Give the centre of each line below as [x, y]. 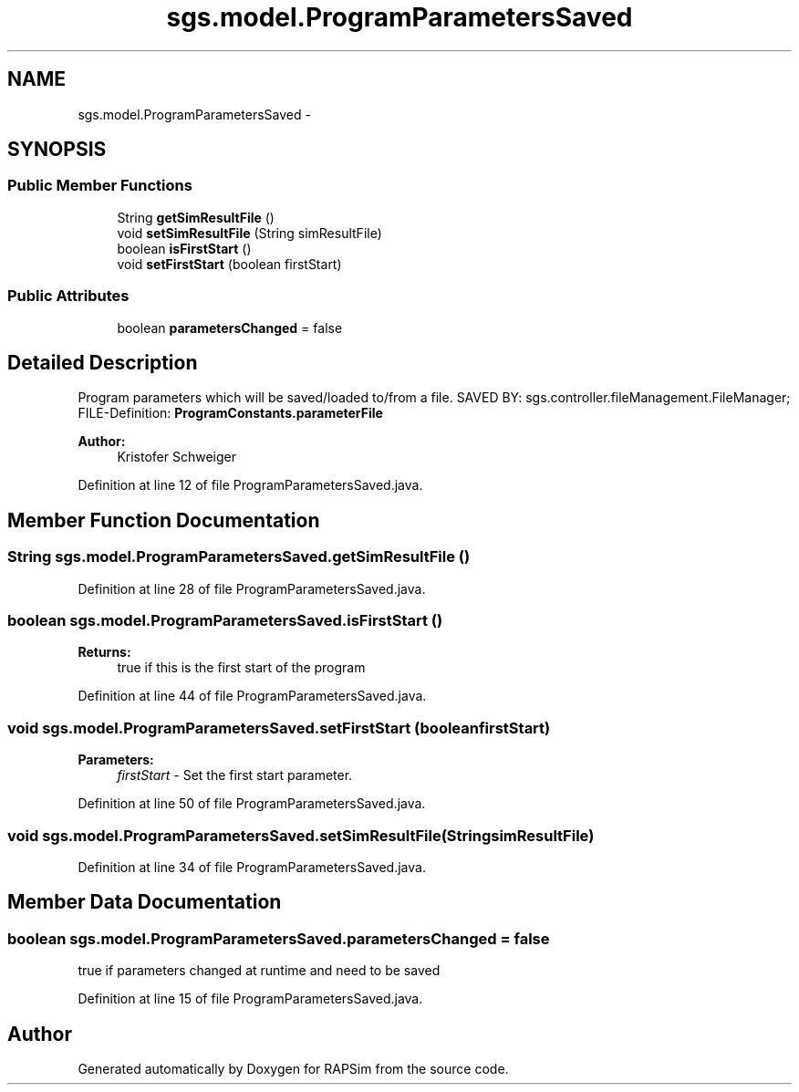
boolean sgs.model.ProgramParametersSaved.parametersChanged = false [279, 938]
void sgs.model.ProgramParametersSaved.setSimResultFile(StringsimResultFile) [301, 835]
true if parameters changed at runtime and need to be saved [259, 971]
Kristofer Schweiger [176, 457]
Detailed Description [103, 362]
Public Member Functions [100, 186]
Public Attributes [68, 296]
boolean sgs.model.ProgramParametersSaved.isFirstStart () [225, 620]
